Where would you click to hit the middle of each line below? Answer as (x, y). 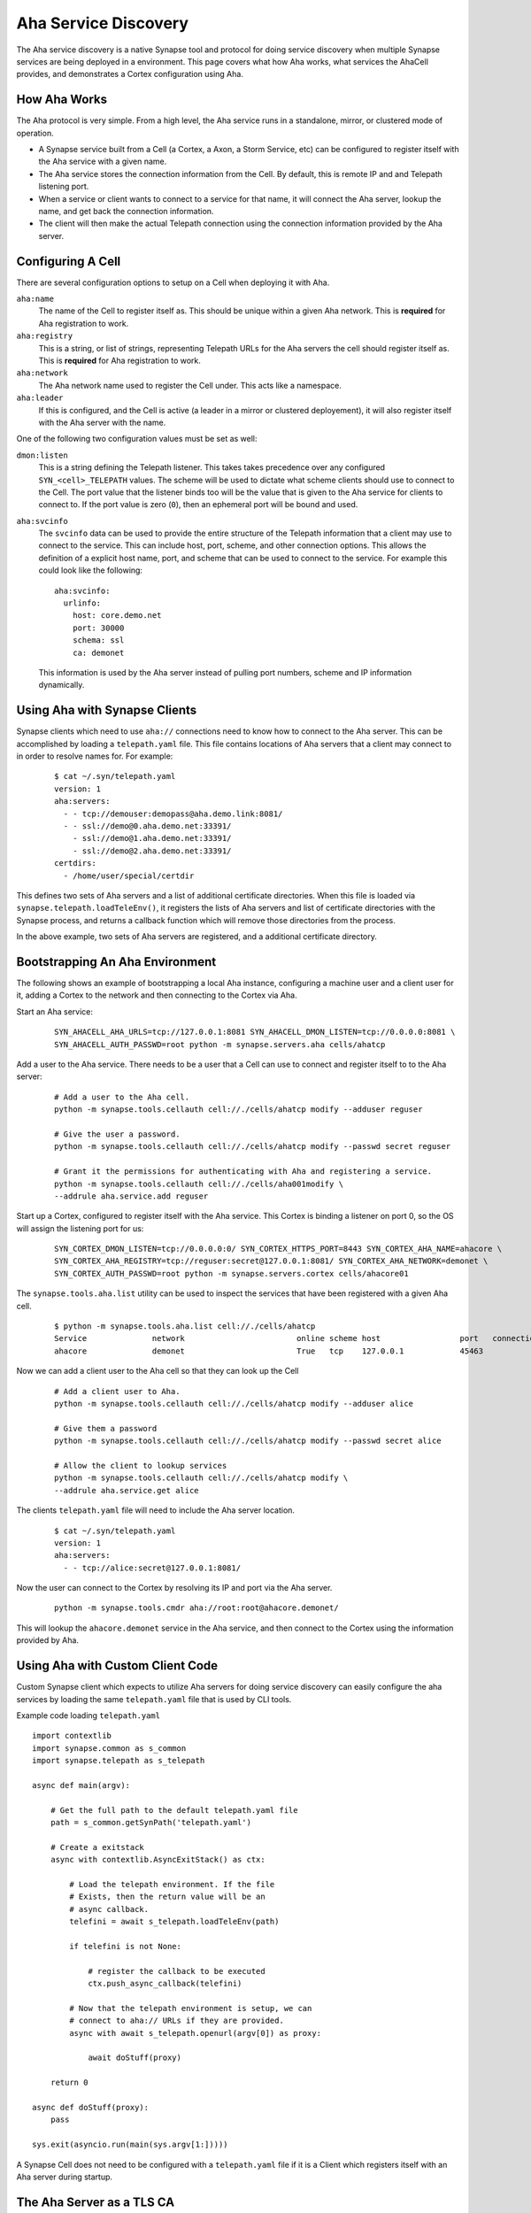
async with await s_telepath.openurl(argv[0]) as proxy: (196, 2033)
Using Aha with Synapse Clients (107, 710)
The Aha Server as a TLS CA (96, 2202)
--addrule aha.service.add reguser (131, 1196)
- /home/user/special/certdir (129, 875)
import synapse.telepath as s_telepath (119, 1761)
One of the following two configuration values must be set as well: (137, 439)
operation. (35, 133)
